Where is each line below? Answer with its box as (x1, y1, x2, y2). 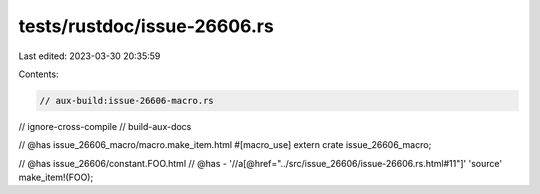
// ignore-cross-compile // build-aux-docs (18, 120, 192, 132)
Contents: (18, 68, 59, 80)
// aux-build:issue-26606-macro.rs (39, 95, 214, 106)
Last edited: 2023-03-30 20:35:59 (18, 50, 161, 62)
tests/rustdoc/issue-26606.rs (18, 15, 274, 37)
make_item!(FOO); (18, 171, 94, 184)
